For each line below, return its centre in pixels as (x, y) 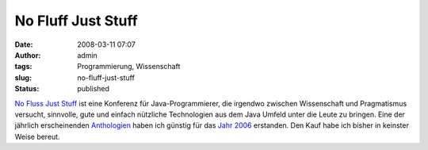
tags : (23, 67)
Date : (24, 44)
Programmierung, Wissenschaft (129, 67)
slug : (23, 77)
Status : (27, 89)
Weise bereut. (37, 137)
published (94, 89)
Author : (28, 55)
